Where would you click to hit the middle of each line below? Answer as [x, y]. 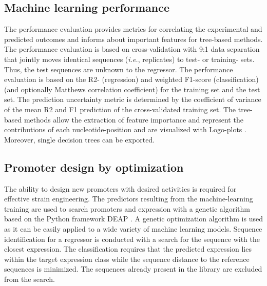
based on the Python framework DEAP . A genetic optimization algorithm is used [133, 219]
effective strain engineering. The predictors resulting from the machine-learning [129, 199]
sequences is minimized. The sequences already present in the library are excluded [133, 269]
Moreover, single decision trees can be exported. [80, 139]
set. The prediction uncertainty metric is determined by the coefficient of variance [133, 99]
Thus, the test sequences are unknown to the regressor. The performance [119, 69]
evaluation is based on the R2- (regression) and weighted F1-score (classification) [131, 79]
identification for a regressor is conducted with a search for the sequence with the [132, 239]
